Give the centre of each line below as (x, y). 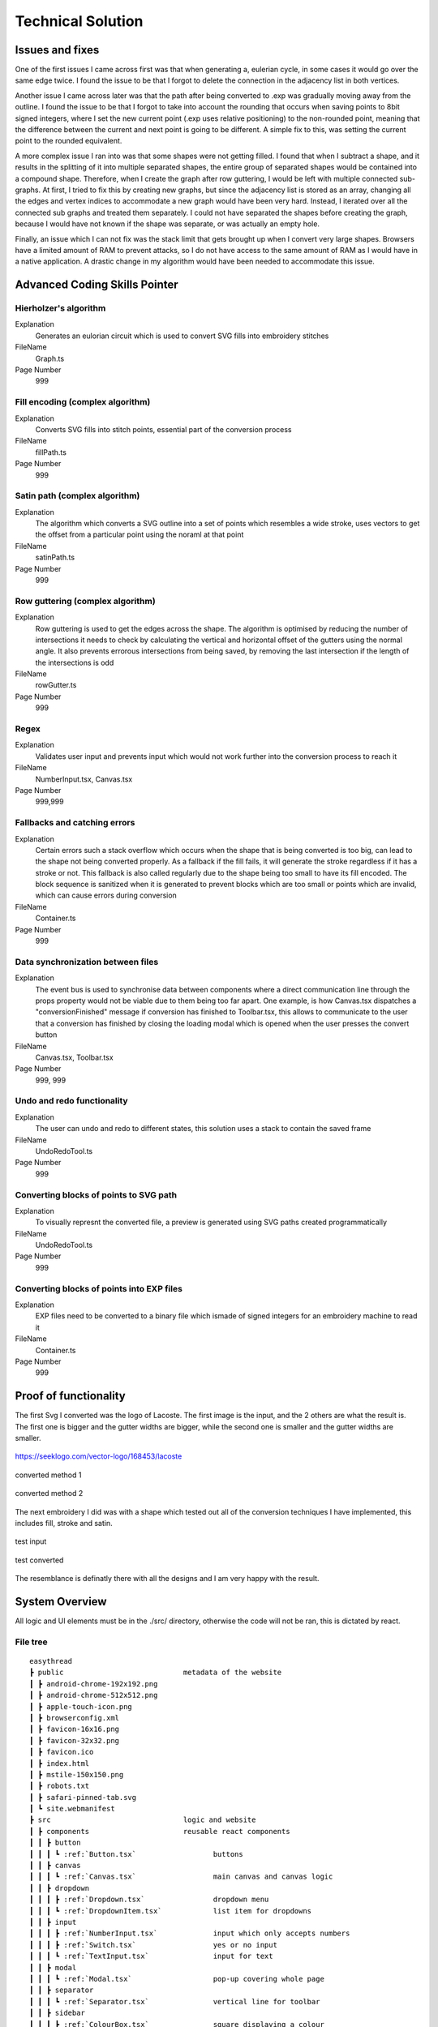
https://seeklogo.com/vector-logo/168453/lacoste (99, 1456)
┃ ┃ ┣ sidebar (57, 2013)
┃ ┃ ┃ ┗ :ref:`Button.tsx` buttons (136, 1854)
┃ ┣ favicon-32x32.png (75, 1740)
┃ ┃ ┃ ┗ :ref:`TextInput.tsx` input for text (151, 1956)
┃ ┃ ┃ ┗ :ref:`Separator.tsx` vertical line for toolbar (175, 2001)
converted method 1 (48, 1475)
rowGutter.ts (56, 685)
